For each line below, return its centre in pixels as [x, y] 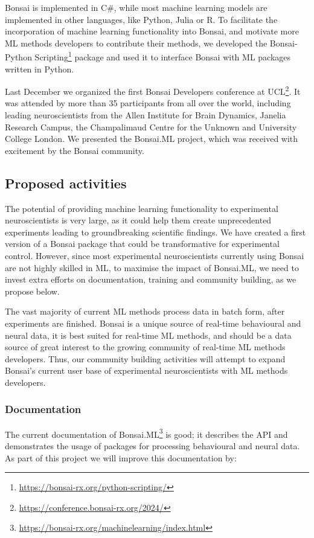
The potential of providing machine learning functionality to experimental [142, 208]
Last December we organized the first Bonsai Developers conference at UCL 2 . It [153, 90]
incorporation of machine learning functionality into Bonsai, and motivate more [152, 31]
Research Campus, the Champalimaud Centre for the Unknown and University [151, 126]
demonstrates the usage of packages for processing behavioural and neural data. [152, 446]
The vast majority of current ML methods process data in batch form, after [145, 311]
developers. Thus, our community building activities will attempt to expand [145, 358]
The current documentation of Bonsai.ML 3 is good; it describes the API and [146, 433]
